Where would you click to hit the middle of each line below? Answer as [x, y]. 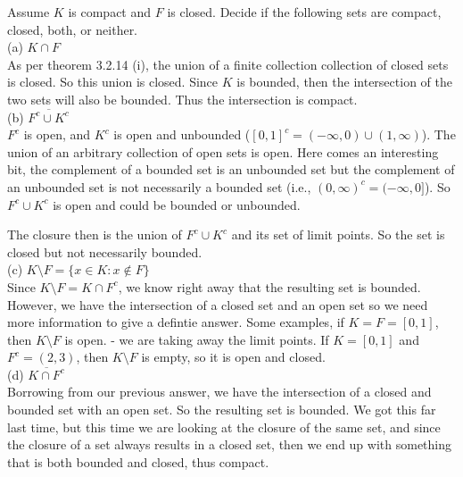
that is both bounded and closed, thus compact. [138, 461]
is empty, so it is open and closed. [233, 357]
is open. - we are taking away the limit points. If [197, 339]
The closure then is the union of [95, 234]
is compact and [110, 12]
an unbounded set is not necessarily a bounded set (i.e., [159, 186]
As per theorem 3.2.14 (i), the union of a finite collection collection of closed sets [228, 64]
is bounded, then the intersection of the [344, 82]
